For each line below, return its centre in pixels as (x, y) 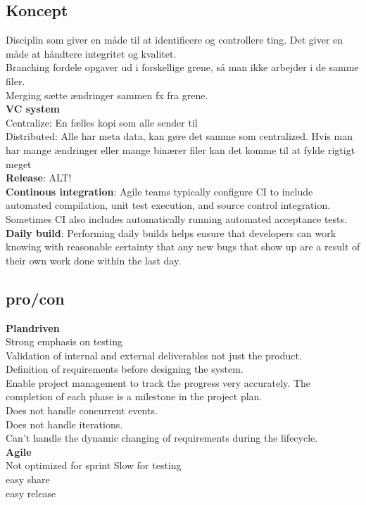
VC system (33, 109)
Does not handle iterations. (64, 424)
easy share (28, 479)
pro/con (35, 298)
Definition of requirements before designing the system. (125, 369)
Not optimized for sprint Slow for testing (94, 465)
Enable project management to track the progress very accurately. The (158, 382)
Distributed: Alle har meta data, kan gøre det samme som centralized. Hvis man (179, 136)
